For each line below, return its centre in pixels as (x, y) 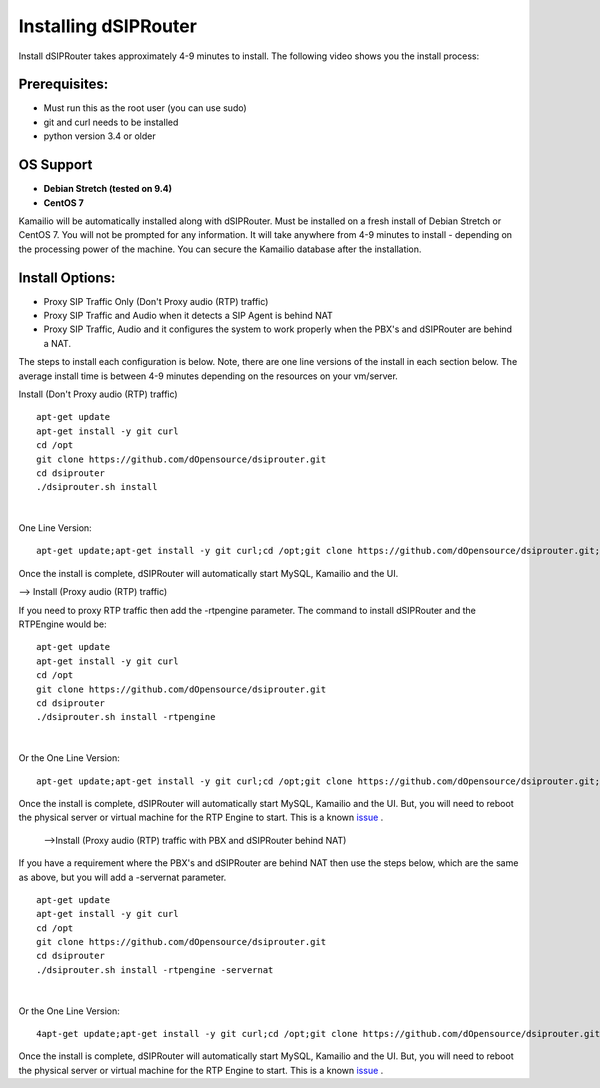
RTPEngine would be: (62, 624)
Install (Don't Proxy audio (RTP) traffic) (98, 394)
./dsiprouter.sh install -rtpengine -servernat (155, 969)
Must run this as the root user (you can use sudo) (145, 108)
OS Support (55, 165)
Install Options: (67, 277)
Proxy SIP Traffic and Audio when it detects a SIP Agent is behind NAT (188, 315)
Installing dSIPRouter (107, 26)
